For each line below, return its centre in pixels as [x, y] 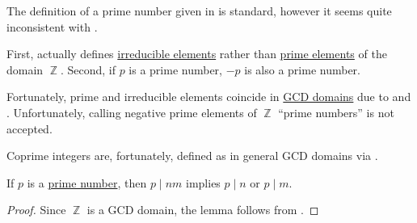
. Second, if [88, 69]
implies [203, 182]
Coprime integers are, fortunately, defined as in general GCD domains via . [192, 156]
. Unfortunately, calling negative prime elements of [132, 112]
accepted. [29, 128]
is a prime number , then [87, 182]
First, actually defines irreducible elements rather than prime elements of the [197, 54]
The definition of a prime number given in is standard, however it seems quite [199, 11]
